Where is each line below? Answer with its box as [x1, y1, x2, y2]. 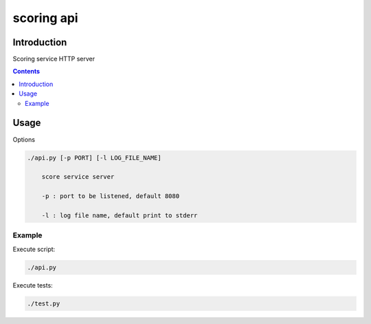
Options [12, 135, 36, 144]
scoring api [12, 10, 78, 25]
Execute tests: [12, 281, 53, 289]
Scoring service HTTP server [12, 55, 95, 63]
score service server [41, 173, 115, 181]
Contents [12, 67, 41, 76]
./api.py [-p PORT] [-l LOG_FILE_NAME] [27, 153, 161, 162]
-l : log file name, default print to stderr [41, 211, 198, 219]
